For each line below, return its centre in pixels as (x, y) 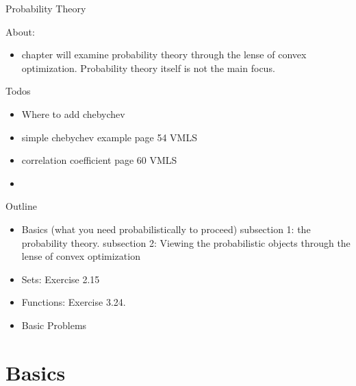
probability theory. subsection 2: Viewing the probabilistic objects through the (186, 242)
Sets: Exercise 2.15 (61, 279)
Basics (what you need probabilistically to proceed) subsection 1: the (166, 229)
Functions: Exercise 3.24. (74, 302)
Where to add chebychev (73, 113)
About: (20, 31)
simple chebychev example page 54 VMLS (109, 137)
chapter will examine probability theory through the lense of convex (164, 55)
